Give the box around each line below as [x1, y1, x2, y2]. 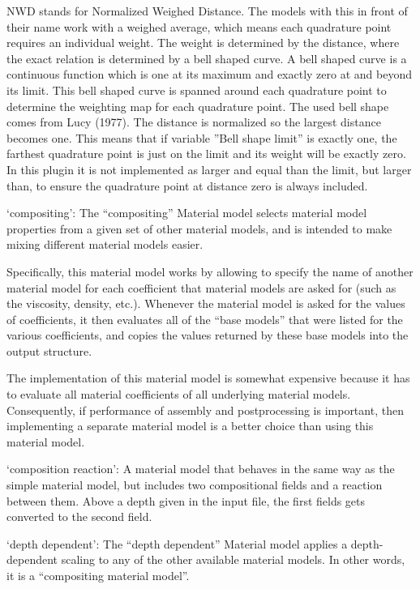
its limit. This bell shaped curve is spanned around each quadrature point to [6, 81, 387, 98]
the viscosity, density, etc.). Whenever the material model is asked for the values [6, 295, 405, 312]
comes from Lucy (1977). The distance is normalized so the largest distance [6, 113, 381, 130]
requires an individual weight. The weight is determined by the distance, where [6, 34, 400, 51]
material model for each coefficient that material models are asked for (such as [6, 279, 396, 296]
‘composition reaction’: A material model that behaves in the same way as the [6, 460, 395, 477]
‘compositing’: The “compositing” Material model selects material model [6, 204, 367, 221]
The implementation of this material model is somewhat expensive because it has [6, 369, 410, 386]
